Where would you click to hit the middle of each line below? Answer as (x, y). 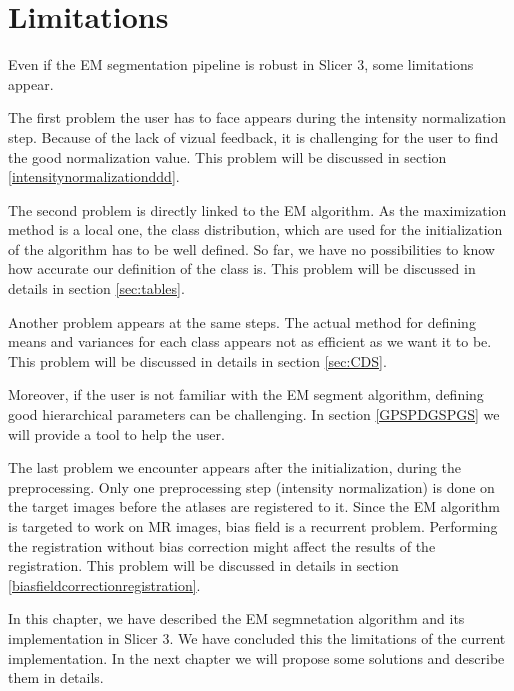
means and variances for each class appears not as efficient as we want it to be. (250, 341)
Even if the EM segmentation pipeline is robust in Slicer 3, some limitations (241, 64)
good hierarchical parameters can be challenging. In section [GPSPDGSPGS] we (254, 414)
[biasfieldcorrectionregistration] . (104, 584)
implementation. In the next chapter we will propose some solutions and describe (256, 657)
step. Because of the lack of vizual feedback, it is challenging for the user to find (253, 136)
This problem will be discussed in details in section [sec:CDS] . (197, 360)
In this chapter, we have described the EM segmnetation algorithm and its (236, 618)
